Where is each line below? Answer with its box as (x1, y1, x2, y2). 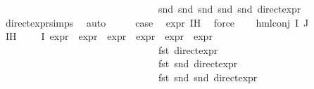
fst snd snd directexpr (158, 69, 258, 84)
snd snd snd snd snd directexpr (158, 1, 301, 15)
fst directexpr (158, 42, 218, 57)
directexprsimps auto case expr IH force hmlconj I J (5, 15, 309, 29)
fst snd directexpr (158, 56, 238, 71)
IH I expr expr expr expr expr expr (5, 29, 213, 43)
